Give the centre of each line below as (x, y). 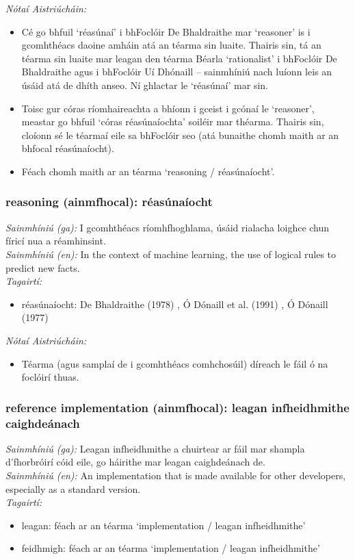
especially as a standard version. (73, 488)
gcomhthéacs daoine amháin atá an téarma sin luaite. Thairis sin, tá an (171, 45)
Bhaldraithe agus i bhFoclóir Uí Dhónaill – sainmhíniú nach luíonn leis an (177, 72)
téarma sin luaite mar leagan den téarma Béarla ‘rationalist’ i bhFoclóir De (179, 58)
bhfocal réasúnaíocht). (68, 148)
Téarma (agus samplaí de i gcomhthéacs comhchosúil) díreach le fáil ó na (175, 363)
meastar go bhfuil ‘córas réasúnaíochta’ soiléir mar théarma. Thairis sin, (173, 122)
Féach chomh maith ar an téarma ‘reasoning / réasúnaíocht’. (148, 171)
